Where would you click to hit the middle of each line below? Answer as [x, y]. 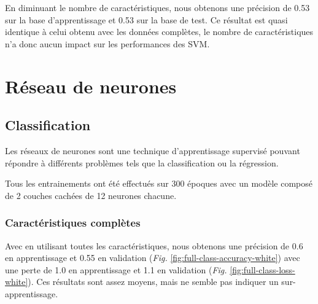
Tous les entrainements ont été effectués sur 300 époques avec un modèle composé [159, 183]
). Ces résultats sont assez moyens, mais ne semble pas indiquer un [153, 282]
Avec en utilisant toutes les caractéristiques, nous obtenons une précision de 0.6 [154, 245]
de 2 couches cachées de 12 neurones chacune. [91, 195]
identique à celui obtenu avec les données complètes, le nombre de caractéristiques [159, 32]
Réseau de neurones [91, 86]
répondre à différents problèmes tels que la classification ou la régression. [142, 162]
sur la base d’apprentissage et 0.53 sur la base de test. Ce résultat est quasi [146, 19]
